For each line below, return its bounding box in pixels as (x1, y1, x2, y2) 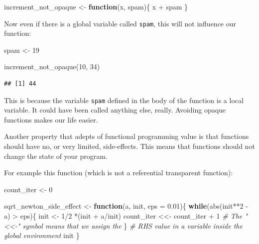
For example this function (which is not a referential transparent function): (4, 167, 233, 178)
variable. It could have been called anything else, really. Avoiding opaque (4, 105, 226, 115)
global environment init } (4, 230, 80, 241)
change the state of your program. (4, 150, 108, 161)
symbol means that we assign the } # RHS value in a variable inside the (22, 220, 243, 231)
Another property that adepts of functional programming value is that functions (4, 131, 249, 141)
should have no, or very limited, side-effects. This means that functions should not (4, 141, 255, 151)
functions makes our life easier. (4, 114, 98, 124)
